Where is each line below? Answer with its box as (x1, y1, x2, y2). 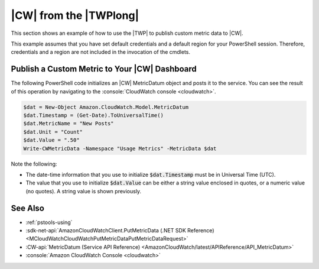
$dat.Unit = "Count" (23, 128, 83, 135)
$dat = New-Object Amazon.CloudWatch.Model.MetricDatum (23, 103, 189, 111)
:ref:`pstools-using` (25, 219, 73, 226)
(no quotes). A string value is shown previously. (25, 187, 142, 195)
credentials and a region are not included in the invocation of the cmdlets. (11, 48, 191, 56)
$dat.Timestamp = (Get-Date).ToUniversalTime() (23, 112, 164, 118)
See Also (11, 203, 44, 213)
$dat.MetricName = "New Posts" (23, 120, 115, 127)
